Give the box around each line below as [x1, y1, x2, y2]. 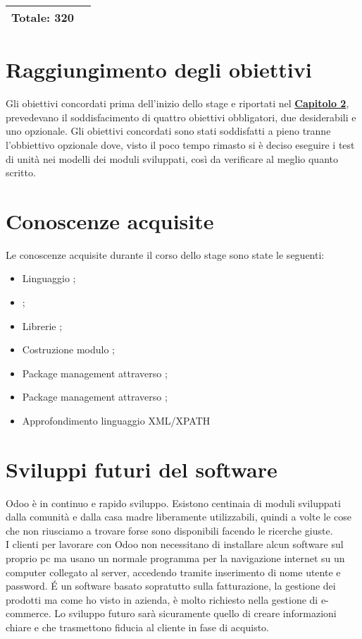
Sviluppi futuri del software [6, 454, 277, 483]
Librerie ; [22, 318, 63, 333]
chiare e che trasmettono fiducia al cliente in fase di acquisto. [6, 620, 269, 635]
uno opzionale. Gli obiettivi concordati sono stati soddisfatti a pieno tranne [6, 123, 331, 138]
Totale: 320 [11, 9, 74, 25]
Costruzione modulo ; [22, 342, 115, 357]
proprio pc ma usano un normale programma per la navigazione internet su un [6, 551, 345, 566]
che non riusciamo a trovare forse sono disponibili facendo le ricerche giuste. [6, 523, 333, 537]
